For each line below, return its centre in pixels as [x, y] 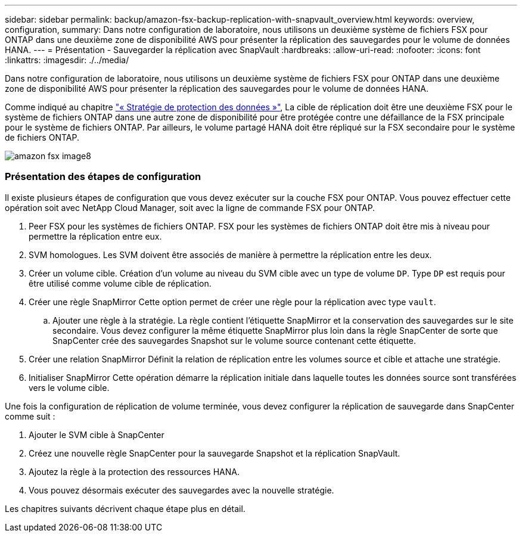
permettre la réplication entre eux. [95, 236]
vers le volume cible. [69, 387]
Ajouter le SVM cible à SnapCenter [97, 434]
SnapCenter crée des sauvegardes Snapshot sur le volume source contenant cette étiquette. [234, 340]
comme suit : [30, 416]
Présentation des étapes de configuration [103, 177]
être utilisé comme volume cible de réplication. [120, 283]
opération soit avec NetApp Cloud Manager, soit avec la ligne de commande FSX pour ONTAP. [190, 207]
